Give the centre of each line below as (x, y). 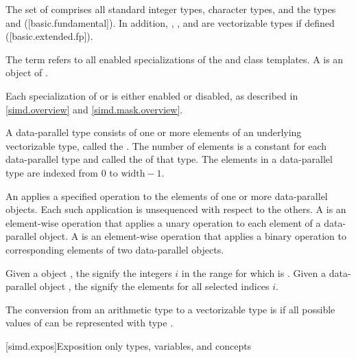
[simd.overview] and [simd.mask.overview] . (94, 109)
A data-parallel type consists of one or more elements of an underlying (154, 132)
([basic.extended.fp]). (49, 36)
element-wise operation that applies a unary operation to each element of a (163, 222)
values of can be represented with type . (90, 323)
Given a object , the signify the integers (89, 272)
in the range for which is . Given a (253, 272)
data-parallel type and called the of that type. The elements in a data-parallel (169, 159)
